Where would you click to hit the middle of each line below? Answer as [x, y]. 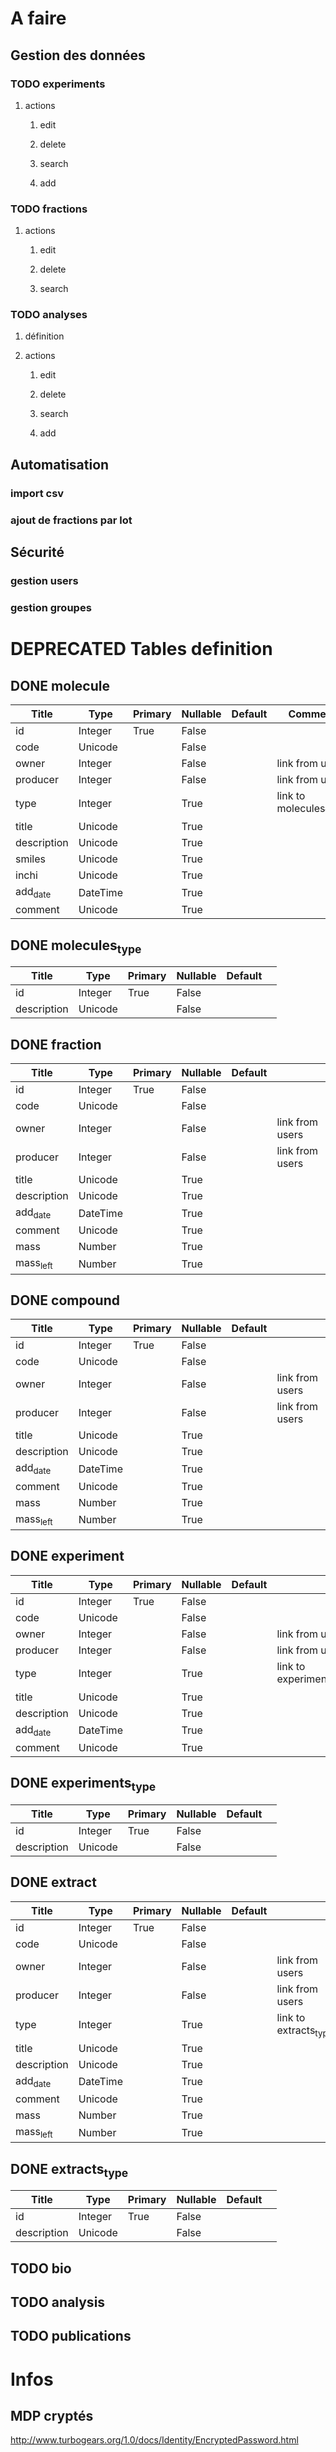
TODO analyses [49, 315]
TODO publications [71, 2336]
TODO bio [41, 2268]
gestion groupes [51, 607]
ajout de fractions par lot [71, 520]
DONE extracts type [69, 2170]
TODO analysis [58, 2302]
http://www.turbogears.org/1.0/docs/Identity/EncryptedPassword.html [154, 2440]
